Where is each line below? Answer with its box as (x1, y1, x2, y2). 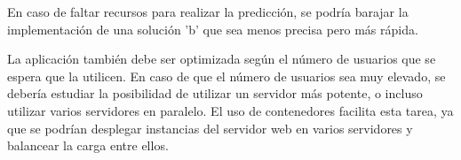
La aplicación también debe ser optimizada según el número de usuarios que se (7, 50, 436, 68)
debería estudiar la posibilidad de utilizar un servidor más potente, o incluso (7, 84, 423, 103)
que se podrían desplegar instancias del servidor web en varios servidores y (7, 118, 413, 137)
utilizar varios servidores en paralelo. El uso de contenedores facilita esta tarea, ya (7, 101, 454, 119)
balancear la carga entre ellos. (7, 136, 169, 155)
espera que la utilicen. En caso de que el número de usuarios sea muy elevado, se (7, 66, 446, 85)
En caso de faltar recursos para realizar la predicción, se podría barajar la (7, 3, 409, 20)
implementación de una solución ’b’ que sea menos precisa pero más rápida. (7, 19, 418, 38)
